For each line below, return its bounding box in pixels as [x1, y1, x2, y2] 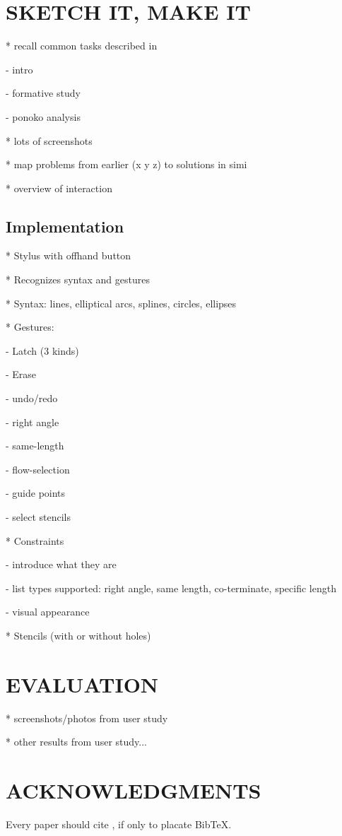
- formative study [6, 86, 81, 100]
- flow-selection [6, 461, 70, 476]
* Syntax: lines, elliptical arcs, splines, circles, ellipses [6, 295, 237, 310]
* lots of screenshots [6, 133, 93, 148]
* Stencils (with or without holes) [6, 628, 151, 642]
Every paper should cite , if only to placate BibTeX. [6, 817, 232, 832]
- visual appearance [6, 604, 90, 619]
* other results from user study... [6, 734, 147, 749]
